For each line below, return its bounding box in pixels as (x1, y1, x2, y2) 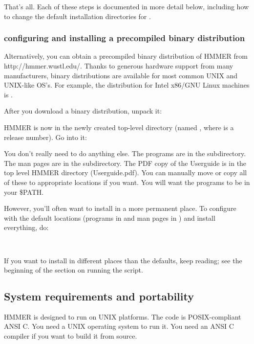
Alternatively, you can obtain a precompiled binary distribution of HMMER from (4, 51, 248, 61)
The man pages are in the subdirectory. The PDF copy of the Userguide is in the (4, 158, 247, 168)
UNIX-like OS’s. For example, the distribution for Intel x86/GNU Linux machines (4, 80, 250, 90)
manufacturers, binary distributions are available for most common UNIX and (4, 70, 238, 80)
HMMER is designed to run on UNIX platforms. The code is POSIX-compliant (4, 311, 241, 321)
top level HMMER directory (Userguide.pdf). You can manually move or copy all (4, 167, 247, 178)
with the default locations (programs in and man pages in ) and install (4, 212, 215, 223)
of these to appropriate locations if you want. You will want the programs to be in (4, 177, 250, 187)
